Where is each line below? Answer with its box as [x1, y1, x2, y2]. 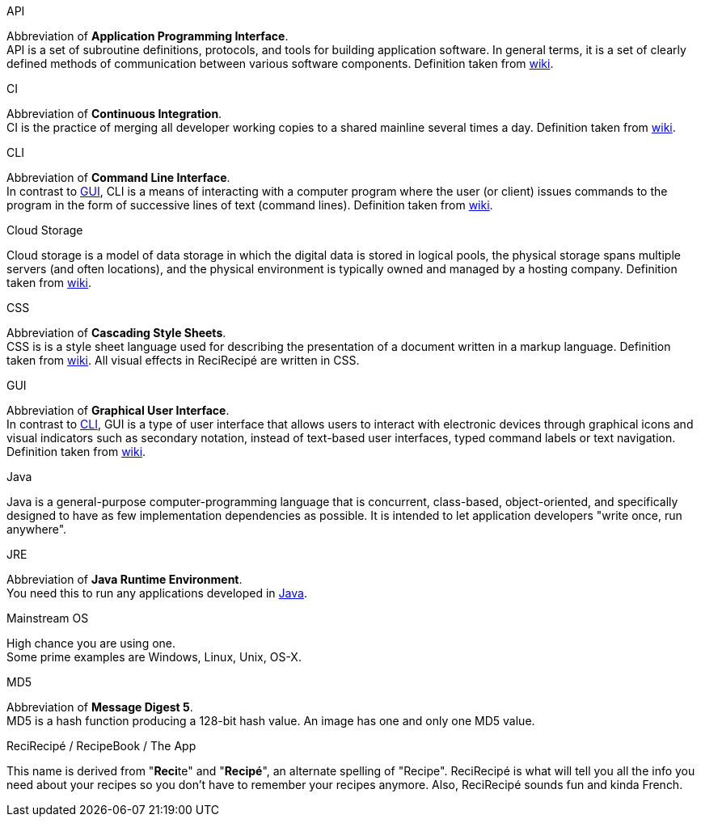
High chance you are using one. [6, 636, 176, 650]
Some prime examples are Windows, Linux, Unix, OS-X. [6, 650, 302, 664]
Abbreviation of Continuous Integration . [6, 107, 222, 120]
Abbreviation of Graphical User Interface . [6, 403, 230, 417]
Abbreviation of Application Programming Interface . [6, 29, 289, 43]
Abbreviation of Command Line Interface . [6, 171, 230, 184]
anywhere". [6, 522, 67, 536]
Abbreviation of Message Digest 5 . [6, 700, 193, 714]
